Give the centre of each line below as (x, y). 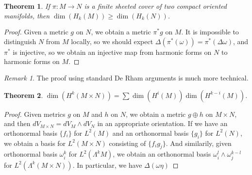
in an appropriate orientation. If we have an (162, 123)
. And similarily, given (199, 143)
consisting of (127, 143)
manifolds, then (27, 15)
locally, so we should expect (112, 41)
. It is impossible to (210, 32)
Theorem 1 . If (27, 6)
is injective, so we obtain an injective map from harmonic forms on (112, 52)
